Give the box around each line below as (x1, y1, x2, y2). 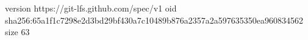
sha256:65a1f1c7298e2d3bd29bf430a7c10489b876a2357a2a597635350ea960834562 (5, 13, 303, 26)
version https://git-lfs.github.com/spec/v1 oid (5, 2, 177, 14)
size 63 (5, 25, 30, 38)
